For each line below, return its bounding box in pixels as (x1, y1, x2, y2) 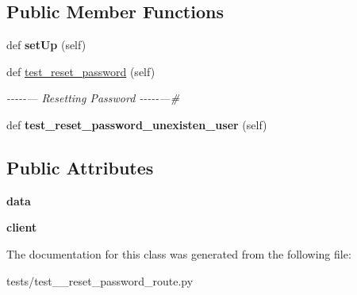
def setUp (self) (6, 36, 86, 53)
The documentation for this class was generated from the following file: (6, 245, 351, 262)
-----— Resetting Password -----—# (6, 90, 180, 106)
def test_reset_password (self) (6, 63, 155, 79)
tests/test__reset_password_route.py (6, 272, 194, 289)
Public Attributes (6, 155, 154, 179)
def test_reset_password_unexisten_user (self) (6, 116, 267, 132)
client (6, 219, 37, 236)
